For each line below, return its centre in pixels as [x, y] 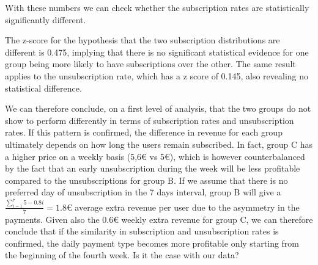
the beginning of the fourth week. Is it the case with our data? [122, 255]
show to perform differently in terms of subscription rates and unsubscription [150, 120]
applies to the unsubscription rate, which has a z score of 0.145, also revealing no [157, 75]
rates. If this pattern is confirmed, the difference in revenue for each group [144, 132]
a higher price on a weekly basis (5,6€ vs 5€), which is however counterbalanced [155, 156]
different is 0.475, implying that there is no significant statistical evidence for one [157, 52]
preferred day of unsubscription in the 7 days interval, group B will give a [143, 192]
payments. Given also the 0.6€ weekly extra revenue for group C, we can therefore [159, 219]
